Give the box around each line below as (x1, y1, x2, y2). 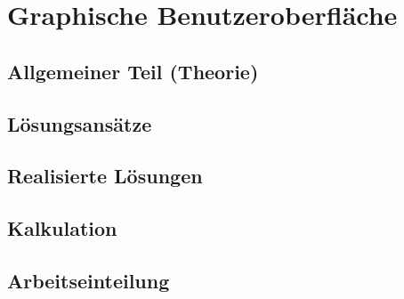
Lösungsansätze (7, 109, 152, 137)
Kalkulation (7, 214, 117, 242)
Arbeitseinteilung (7, 266, 170, 294)
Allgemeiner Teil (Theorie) (7, 57, 259, 85)
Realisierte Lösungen (7, 162, 203, 190)
